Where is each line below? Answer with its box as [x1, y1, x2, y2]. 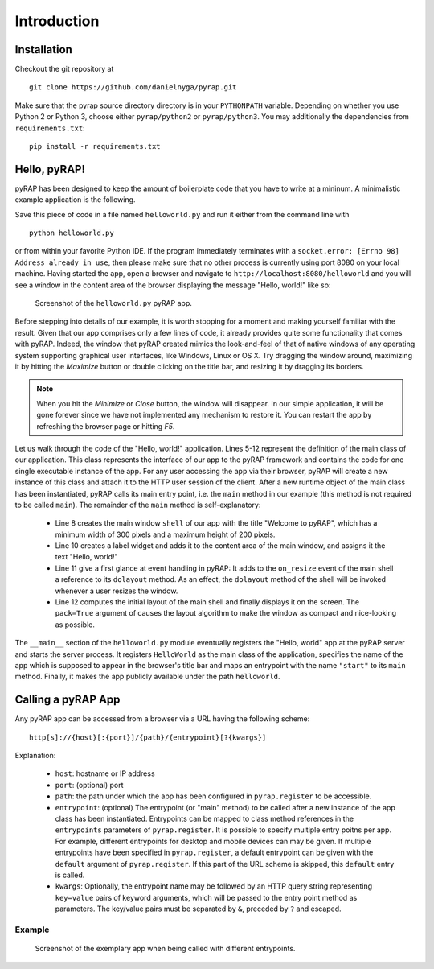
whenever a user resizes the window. [55, 586, 178, 596]
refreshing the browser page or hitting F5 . [36, 421, 175, 431]
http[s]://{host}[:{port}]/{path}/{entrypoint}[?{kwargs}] [29, 732, 267, 742]
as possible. [55, 620, 96, 629]
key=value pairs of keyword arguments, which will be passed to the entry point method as [55, 893, 358, 902]
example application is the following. [14, 195, 136, 204]
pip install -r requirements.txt [29, 142, 161, 151]
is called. [55, 870, 85, 880]
